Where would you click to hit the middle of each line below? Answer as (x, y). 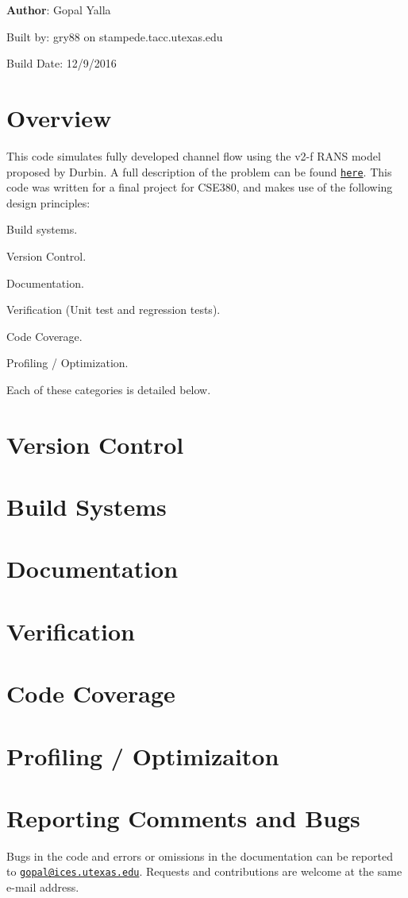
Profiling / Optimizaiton (143, 755)
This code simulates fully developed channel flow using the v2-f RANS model (194, 155)
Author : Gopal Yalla (59, 10)
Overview (59, 117)
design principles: (48, 202)
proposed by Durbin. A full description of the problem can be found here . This (199, 171)
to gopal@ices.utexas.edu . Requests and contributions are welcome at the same (204, 871)
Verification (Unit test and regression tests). (114, 310)
